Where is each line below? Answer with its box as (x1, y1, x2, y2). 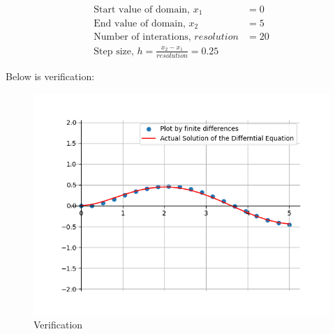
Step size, (94, 46, 134, 56)
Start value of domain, (94, 5, 190, 15)
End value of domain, (94, 18, 186, 29)
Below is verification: (6, 69, 95, 84)
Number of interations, (94, 31, 191, 42)
